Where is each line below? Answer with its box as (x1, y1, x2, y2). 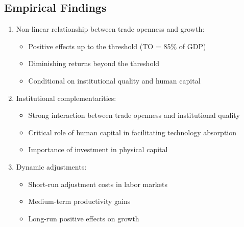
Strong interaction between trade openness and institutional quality (28, 110, 240, 120)
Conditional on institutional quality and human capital (28, 75, 201, 86)
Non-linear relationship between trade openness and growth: (16, 24, 205, 34)
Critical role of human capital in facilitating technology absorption (28, 127, 237, 137)
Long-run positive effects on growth (28, 213, 139, 223)
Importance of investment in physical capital (28, 144, 168, 155)
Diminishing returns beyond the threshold (28, 58, 160, 69)
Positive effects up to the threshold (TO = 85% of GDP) (28, 40, 206, 51)
